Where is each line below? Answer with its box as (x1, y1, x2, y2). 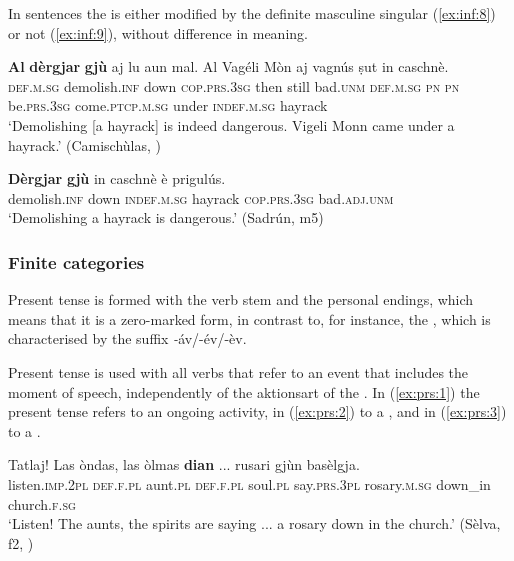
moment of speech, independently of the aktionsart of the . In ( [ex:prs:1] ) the (8, 381, 480, 402)
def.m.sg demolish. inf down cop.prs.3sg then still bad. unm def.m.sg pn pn (8, 75, 460, 96)
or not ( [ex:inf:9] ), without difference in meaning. (8, 22, 308, 43)
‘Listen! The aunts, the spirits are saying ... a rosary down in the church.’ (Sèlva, (8, 513, 501, 534)
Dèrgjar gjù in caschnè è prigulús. (8, 168, 226, 189)
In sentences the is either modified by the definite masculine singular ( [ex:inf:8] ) (8, 3, 496, 23)
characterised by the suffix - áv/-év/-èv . (8, 328, 247, 349)
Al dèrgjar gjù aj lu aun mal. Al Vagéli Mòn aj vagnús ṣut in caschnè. (8, 56, 449, 77)
